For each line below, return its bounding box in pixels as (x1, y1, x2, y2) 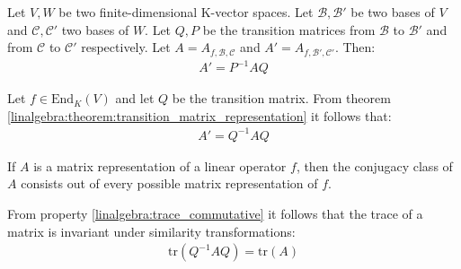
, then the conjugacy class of (296, 156, 453, 175)
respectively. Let (81, 38, 171, 56)
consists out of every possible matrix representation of (21, 174, 318, 193)
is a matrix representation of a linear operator (33, 156, 287, 175)
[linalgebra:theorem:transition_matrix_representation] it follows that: (7, 106, 392, 125)
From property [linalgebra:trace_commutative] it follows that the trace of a (7, 204, 423, 223)
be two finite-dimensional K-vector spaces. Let (58, 3, 314, 21)
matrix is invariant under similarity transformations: (7, 221, 296, 240)
